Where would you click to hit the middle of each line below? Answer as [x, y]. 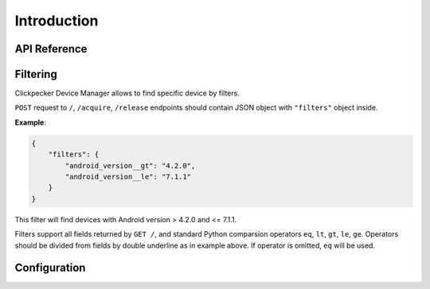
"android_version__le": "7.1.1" [128, 177]
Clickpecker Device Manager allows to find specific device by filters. [127, 93]
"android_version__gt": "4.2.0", [130, 166]
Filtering [36, 74]
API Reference [51, 49]
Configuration [50, 268]
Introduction [57, 21]
